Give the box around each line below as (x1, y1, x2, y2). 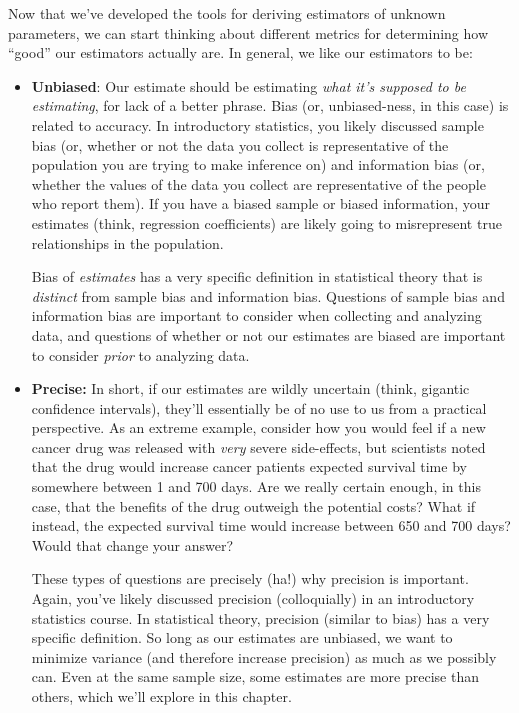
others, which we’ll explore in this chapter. (31, 686, 292, 706)
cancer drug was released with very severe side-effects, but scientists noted (31, 436, 486, 457)
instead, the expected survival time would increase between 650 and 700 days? (31, 515, 511, 536)
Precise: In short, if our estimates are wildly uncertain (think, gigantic (31, 378, 470, 399)
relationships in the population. (31, 232, 224, 253)
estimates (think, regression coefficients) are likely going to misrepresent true (31, 212, 502, 233)
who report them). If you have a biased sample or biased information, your (31, 193, 490, 214)
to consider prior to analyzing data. (31, 344, 250, 365)
